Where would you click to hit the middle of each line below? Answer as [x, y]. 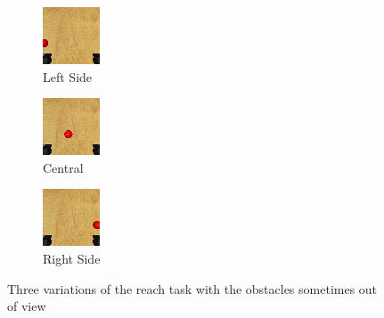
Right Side [72, 258]
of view [27, 306]
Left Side [68, 76]
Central [63, 167]
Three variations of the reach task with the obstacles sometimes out [192, 288]
